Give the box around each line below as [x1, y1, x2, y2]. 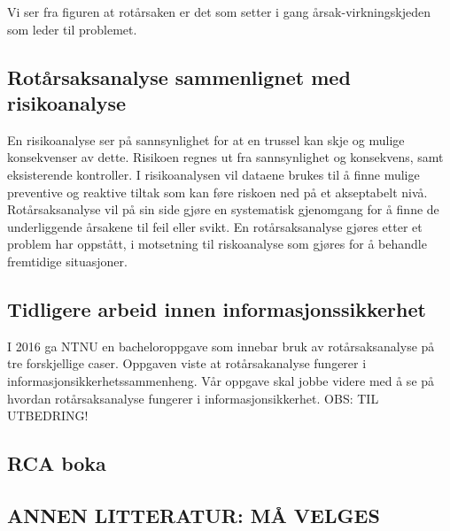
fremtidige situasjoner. [7, 251, 128, 270]
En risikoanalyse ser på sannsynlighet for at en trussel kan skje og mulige [7, 130, 405, 149]
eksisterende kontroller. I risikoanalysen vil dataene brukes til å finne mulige [7, 165, 420, 183]
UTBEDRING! [7, 406, 89, 425]
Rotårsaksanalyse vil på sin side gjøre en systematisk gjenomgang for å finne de [7, 200, 439, 219]
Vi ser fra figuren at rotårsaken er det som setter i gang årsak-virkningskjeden [7, 3, 431, 20]
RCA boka [7, 450, 106, 477]
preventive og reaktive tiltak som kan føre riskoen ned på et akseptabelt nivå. [7, 182, 428, 201]
